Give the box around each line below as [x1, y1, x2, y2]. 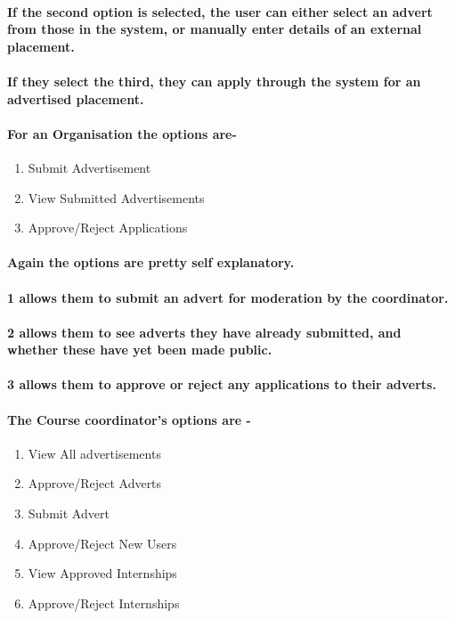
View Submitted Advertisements [28, 188, 205, 207]
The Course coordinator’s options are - [7, 410, 251, 428]
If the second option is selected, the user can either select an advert [7, 2, 433, 20]
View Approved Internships [28, 564, 177, 582]
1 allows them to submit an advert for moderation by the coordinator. [7, 288, 449, 306]
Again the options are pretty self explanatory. [7, 253, 295, 272]
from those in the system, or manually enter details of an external [7, 20, 422, 38]
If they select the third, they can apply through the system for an [7, 71, 421, 90]
